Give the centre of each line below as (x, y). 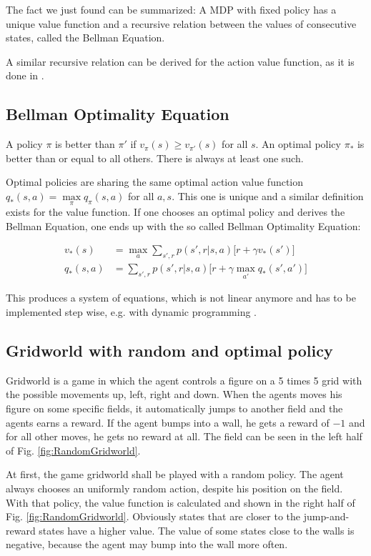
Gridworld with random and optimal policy (169, 351)
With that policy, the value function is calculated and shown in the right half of (180, 502)
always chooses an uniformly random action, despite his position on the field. (174, 488)
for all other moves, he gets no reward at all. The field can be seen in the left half (184, 436)
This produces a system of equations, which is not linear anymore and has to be (181, 298)
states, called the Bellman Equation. (85, 38)
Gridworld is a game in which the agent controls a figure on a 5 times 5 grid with (184, 380)
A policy (24, 144)
